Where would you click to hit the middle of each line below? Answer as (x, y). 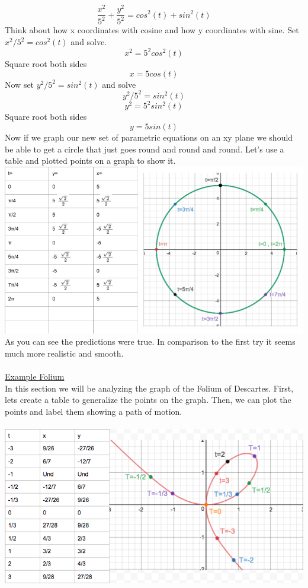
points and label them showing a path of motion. (94, 411)
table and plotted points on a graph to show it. (90, 160)
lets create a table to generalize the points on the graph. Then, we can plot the (148, 400)
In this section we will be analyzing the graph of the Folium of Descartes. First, (149, 388)
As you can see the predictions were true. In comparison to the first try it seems (150, 341)
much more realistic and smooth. (64, 353)
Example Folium (35, 376)
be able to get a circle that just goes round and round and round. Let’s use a (145, 149)
